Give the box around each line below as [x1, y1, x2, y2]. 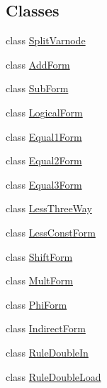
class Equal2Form [6, 153, 82, 168]
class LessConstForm [6, 224, 96, 239]
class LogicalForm [6, 104, 83, 119]
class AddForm [6, 56, 70, 71]
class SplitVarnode [6, 33, 86, 48]
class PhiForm [6, 297, 67, 312]
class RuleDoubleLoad [6, 369, 101, 384]
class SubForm [6, 81, 69, 96]
